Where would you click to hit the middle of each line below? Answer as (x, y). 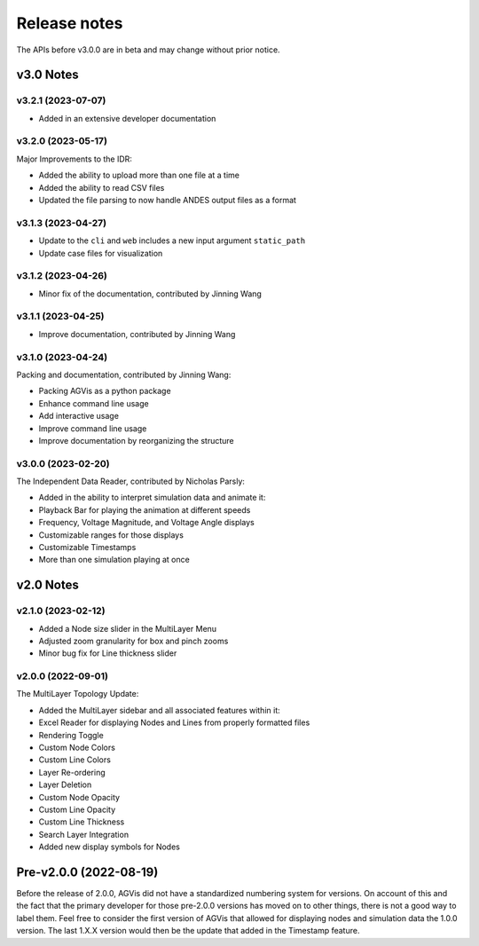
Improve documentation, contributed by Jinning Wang (137, 334)
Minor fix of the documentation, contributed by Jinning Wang (150, 294)
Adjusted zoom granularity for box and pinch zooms (133, 641)
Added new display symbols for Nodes (110, 847)
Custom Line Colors (75, 760)
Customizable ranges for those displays (111, 535)
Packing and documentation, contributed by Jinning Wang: (124, 374)
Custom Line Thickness (82, 822)
